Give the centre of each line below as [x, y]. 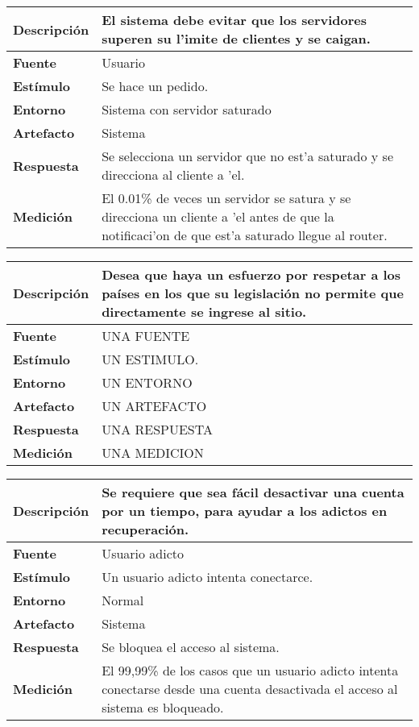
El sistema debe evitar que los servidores [234, 20]
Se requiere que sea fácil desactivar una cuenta [253, 492]
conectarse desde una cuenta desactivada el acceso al [250, 689]
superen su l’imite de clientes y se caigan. [236, 38]
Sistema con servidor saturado [187, 109]
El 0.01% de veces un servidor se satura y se [226, 198]
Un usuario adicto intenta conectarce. [207, 577]
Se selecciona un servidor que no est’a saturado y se [247, 156]
